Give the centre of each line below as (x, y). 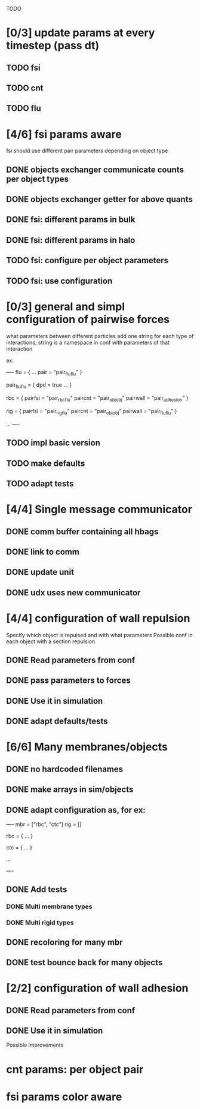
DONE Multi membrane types (49, 906)
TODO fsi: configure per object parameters (87, 260)
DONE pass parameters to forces (69, 681)
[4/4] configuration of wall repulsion (98, 618)
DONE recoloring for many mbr (65, 942)
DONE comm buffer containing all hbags (82, 531)
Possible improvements (35, 1045)
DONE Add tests (37, 890)
